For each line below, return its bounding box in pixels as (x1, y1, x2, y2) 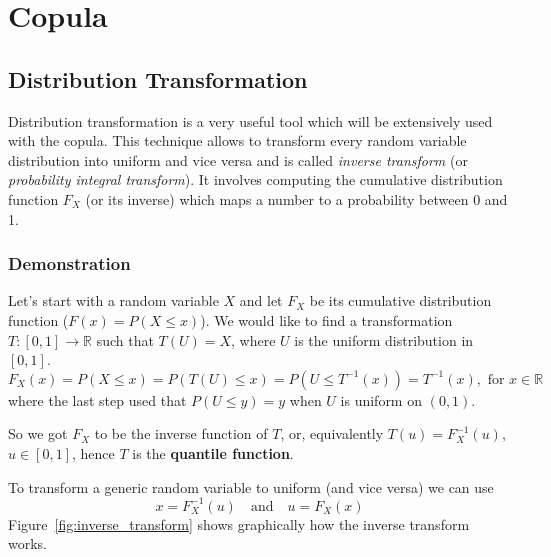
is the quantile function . (132, 442, 294, 463)
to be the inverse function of (94, 423, 268, 444)
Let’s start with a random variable (8, 290, 219, 311)
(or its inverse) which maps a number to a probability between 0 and (85, 188, 508, 209)
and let (239, 290, 283, 311)
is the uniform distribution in (294, 329, 474, 350)
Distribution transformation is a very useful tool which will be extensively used (8, 110, 493, 131)
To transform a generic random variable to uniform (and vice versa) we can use (8, 476, 494, 497)
